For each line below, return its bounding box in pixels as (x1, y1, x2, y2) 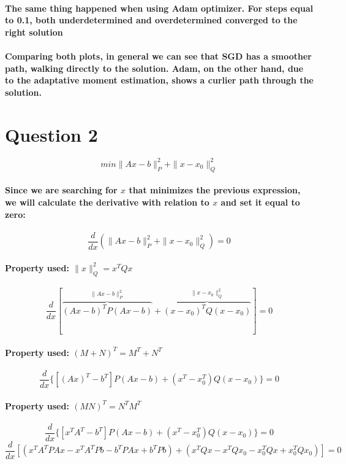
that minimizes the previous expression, (129, 184, 301, 196)
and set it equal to (220, 195, 300, 208)
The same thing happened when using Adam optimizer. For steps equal (5, 1, 314, 14)
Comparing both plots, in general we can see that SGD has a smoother (5, 49, 312, 62)
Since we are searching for (5, 184, 118, 196)
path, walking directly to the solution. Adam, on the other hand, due (5, 61, 304, 74)
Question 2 (5, 122, 98, 147)
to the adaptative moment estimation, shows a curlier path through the (5, 74, 314, 87)
